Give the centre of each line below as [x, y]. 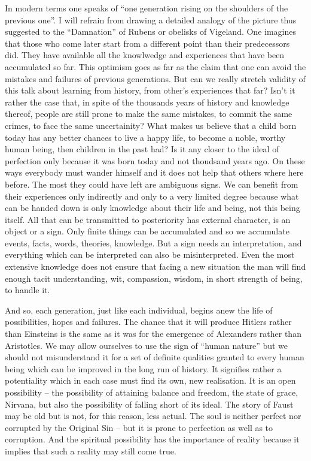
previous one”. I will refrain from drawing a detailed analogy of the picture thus [151, 19]
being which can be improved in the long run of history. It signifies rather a [143, 368]
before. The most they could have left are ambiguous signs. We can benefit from [152, 184]
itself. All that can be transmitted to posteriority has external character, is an [148, 219]
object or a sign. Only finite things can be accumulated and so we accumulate [147, 231]
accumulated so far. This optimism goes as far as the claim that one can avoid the [155, 66]
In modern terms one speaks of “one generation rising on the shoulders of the [147, 8]
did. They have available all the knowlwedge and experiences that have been [145, 55]
